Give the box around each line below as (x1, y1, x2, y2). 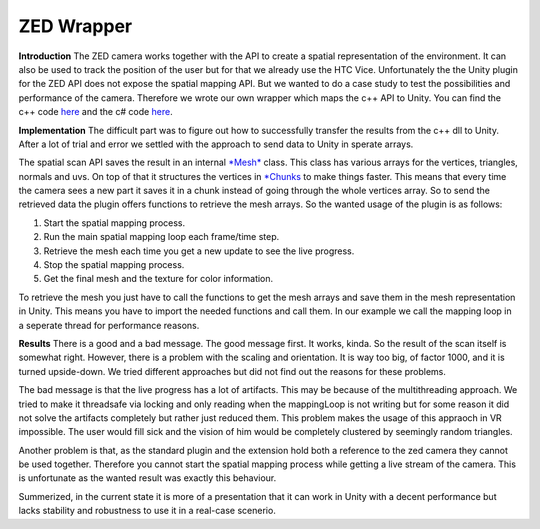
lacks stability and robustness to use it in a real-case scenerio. (18, 505, 277, 517)
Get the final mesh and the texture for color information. (43, 273, 274, 285)
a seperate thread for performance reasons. (18, 319, 200, 331)
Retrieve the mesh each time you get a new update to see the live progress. (43, 245, 355, 257)
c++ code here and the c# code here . (18, 106, 174, 118)
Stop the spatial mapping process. (43, 259, 185, 271)
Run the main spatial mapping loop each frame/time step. (43, 231, 280, 243)
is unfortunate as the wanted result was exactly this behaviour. (18, 472, 277, 484)
